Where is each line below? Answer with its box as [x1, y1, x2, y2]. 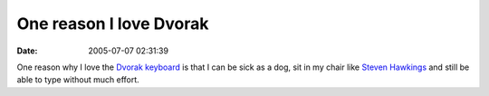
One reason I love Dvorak [16, 14, 209, 34]
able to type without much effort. [16, 74, 139, 85]
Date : [16, 45, 38, 56]
